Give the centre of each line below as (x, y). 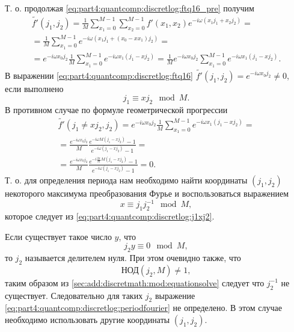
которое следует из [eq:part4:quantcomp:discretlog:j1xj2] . (110, 216)
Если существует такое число (58, 236)
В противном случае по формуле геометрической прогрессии (116, 110)
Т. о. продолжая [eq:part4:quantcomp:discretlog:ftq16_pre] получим (130, 8)
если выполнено (34, 88)
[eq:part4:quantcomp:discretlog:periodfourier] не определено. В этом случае (143, 308)
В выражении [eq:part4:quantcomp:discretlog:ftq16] (99, 75)
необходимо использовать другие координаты (87, 319)
